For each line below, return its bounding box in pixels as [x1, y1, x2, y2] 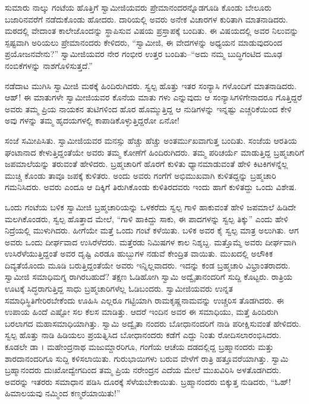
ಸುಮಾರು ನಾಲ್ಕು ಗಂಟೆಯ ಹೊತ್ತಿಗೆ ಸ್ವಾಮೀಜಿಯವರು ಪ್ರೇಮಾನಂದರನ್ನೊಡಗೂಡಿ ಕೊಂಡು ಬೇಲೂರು [5, 1, 272, 13]
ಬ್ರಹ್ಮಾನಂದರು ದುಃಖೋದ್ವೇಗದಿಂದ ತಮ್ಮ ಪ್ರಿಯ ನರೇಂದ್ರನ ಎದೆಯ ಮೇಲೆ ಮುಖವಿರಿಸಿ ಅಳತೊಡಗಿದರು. [5, 364, 282, 376]
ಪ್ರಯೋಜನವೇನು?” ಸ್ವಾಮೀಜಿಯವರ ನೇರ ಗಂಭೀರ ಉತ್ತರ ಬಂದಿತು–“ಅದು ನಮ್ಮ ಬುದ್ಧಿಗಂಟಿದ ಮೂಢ [5, 48, 282, 60]
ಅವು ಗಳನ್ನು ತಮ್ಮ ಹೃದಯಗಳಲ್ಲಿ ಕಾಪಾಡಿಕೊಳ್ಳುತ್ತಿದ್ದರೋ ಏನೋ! [5, 114, 179, 127]
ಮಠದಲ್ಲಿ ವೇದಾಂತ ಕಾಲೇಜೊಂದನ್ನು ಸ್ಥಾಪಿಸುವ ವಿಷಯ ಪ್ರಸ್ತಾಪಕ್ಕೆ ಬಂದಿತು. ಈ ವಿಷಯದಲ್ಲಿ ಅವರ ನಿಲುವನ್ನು [5, 24, 299, 37]
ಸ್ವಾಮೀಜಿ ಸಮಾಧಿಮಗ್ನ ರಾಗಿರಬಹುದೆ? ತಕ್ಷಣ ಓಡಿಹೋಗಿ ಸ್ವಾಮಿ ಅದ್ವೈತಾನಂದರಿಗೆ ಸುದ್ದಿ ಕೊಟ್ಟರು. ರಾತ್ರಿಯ [5, 270, 293, 283]
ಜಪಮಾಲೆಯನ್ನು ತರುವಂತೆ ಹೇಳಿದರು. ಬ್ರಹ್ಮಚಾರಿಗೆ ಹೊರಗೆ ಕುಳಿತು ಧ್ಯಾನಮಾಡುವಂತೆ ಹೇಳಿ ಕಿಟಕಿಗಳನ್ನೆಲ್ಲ [5, 157, 288, 170]
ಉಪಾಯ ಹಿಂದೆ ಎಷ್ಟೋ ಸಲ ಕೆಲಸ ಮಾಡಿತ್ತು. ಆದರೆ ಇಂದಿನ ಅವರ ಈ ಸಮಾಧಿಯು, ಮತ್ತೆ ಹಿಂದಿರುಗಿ [5, 305, 279, 318]
